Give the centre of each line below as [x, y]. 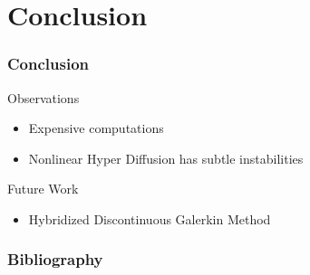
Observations [44, 97]
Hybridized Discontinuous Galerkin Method [150, 218]
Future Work [43, 189]
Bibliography [55, 259]
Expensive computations [96, 128]
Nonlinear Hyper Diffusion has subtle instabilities [166, 158]
